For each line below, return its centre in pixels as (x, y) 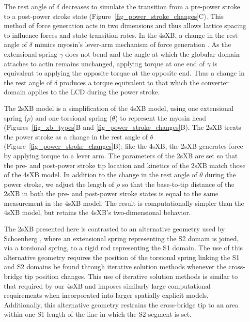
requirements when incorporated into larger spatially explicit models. (106, 295)
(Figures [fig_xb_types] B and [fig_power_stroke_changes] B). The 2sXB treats (123, 127)
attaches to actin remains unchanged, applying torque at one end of (104, 63)
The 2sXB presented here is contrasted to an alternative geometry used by (115, 229)
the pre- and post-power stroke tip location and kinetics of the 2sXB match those (125, 165)
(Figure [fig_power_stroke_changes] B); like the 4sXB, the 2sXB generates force (124, 146)
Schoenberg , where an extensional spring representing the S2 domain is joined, (121, 238)
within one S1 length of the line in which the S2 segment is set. (98, 314)
